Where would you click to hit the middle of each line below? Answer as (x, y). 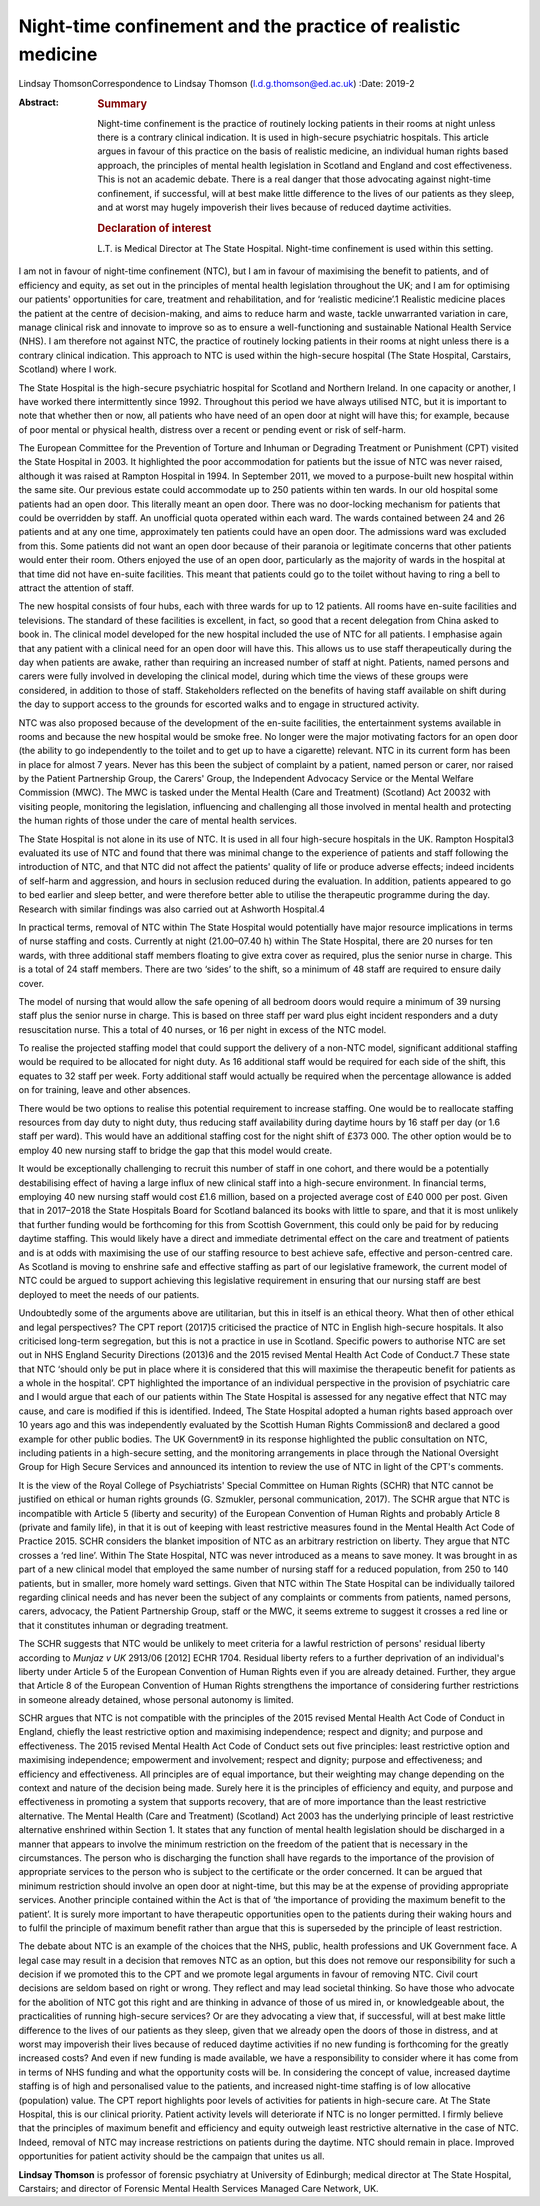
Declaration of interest (154, 228)
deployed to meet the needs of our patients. (109, 1294)
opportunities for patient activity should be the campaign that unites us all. (171, 2156)
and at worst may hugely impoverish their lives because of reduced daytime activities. (274, 207)
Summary (122, 103)
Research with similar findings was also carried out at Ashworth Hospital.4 (171, 909)
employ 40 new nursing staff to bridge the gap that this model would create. (175, 1150)
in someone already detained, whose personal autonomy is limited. (156, 1699)
